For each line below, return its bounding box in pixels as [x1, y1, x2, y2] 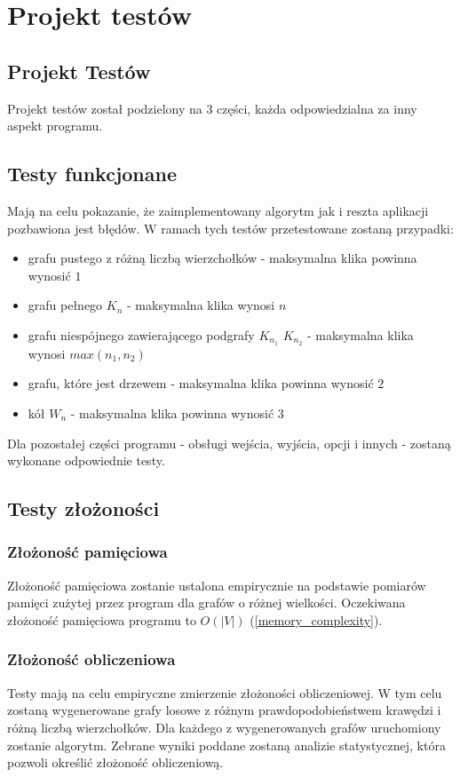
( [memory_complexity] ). [250, 610, 383, 629]
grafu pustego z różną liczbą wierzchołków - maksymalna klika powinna [28, 249, 417, 267]
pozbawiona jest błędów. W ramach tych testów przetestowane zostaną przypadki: [7, 218, 454, 237]
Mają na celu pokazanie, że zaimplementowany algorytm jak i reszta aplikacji [7, 201, 429, 219]
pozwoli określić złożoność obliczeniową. [7, 753, 224, 772]
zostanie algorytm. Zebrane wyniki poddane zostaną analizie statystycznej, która [7, 735, 446, 754]
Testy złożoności [7, 495, 160, 522]
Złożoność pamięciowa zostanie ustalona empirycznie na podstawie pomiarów [7, 575, 426, 594]
